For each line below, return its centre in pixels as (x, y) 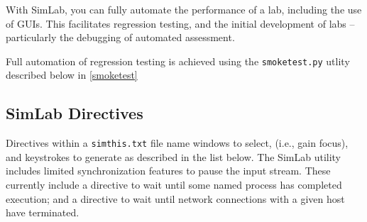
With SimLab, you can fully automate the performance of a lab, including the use (184, 9)
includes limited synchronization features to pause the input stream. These (168, 171)
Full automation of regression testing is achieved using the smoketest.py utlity (178, 61)
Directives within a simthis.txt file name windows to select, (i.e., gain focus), (177, 143)
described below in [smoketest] (72, 75)
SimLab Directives (75, 113)
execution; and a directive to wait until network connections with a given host (175, 198)
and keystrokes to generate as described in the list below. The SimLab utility (174, 156)
